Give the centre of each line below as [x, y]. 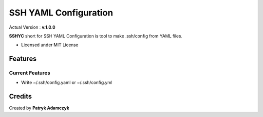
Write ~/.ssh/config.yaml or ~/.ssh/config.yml [67, 83]
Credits [20, 96]
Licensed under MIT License [50, 45]
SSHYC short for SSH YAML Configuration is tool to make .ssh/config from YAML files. [96, 36]
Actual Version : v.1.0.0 [32, 27]
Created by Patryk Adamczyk [39, 108]
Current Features [30, 73]
